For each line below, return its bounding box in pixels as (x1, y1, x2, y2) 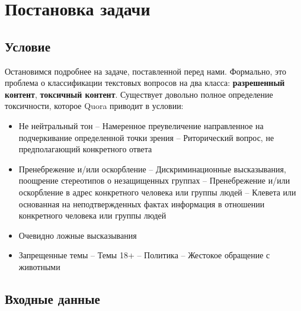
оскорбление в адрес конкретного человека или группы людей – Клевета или (18, 185, 296, 198)
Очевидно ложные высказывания (18, 229, 137, 241)
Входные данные (5, 289, 100, 307)
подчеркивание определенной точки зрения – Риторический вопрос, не (18, 131, 274, 143)
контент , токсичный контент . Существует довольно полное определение (5, 88, 273, 100)
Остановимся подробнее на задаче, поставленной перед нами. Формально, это (5, 65, 286, 77)
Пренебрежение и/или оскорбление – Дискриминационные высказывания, (18, 162, 286, 175)
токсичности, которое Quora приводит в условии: (5, 100, 184, 112)
